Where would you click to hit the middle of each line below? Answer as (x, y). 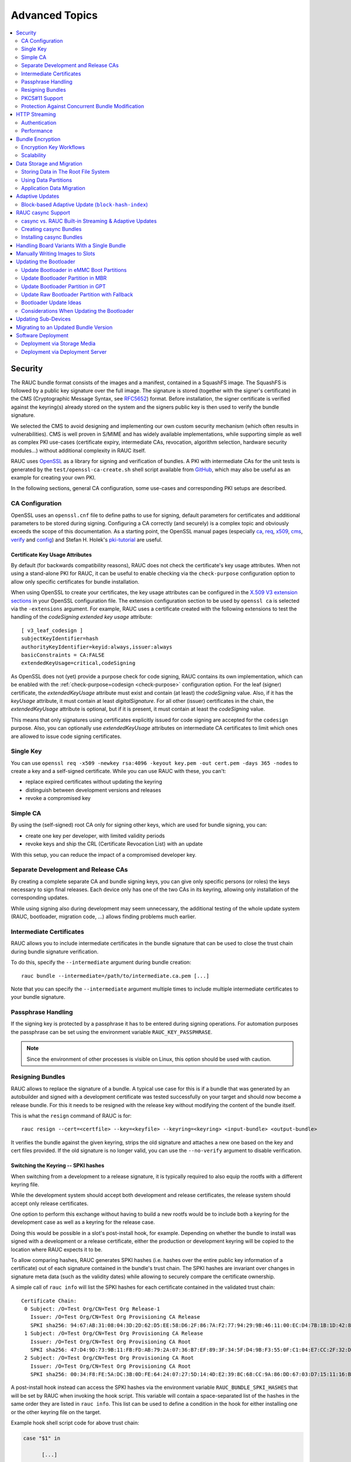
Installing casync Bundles (52, 237)
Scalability (34, 156)
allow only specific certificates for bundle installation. (75, 581)
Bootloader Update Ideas (51, 303)
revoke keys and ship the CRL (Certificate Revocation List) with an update (114, 844)
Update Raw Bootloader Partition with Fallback (77, 295)
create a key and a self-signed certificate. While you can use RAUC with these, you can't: (118, 771)
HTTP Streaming (36, 115)
